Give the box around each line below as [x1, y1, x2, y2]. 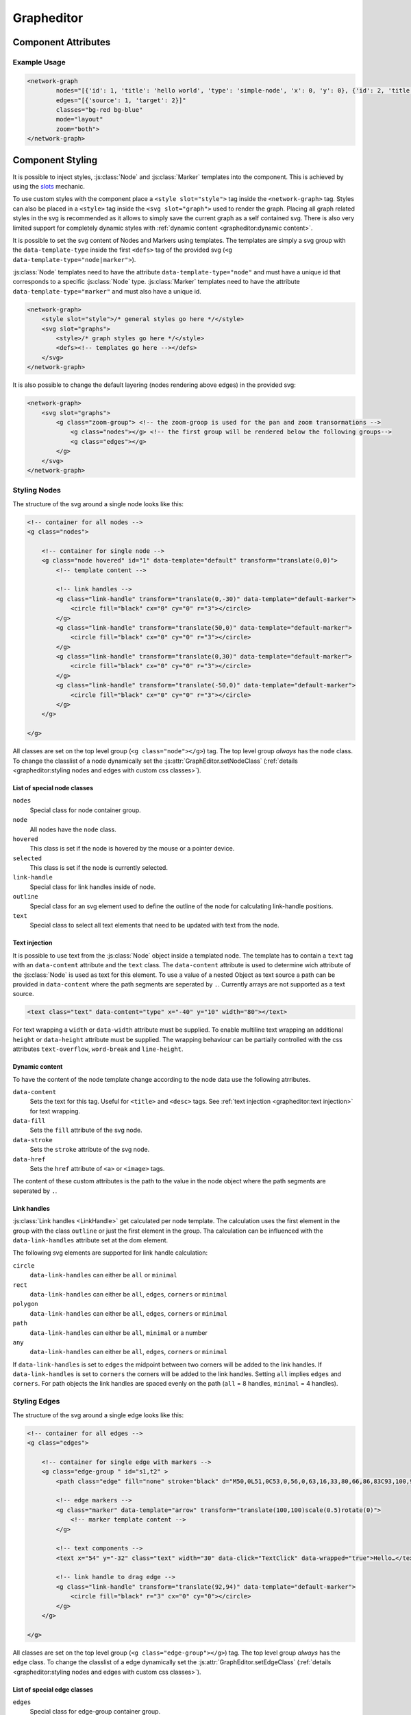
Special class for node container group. [29, 806, 142, 814]
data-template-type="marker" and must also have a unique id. [12, 287, 201, 295]
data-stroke [12, 1136, 53, 1144]
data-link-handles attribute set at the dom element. [12, 1236, 169, 1244]
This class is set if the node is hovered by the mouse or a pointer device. [29, 844, 235, 853]
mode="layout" [55, 115, 103, 123]
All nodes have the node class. [29, 825, 116, 833]
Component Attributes [12, 36, 111, 48]
